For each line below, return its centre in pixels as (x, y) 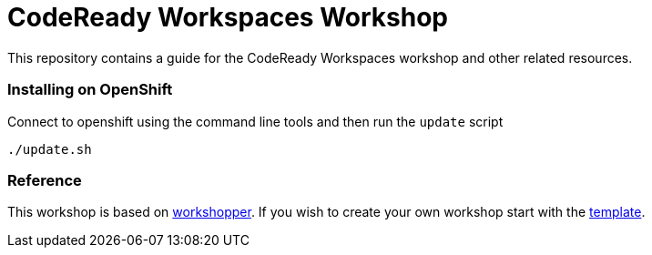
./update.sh (50, 149)
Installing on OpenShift (90, 90)
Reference (45, 180)
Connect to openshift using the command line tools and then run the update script (255, 121)
